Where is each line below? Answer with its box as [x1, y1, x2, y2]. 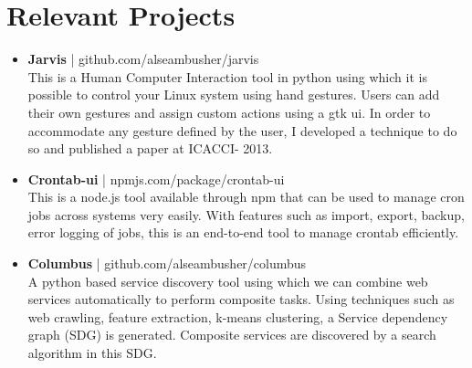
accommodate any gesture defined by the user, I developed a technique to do [27, 121, 457, 140]
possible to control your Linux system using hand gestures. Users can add [27, 85, 440, 104]
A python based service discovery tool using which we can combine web [27, 271, 428, 290]
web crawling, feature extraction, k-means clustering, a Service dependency [27, 307, 448, 326]
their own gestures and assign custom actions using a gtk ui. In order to [27, 102, 431, 121]
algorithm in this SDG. [27, 343, 157, 363]
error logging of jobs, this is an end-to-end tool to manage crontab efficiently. [27, 223, 459, 242]
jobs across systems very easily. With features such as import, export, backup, [27, 205, 465, 224]
